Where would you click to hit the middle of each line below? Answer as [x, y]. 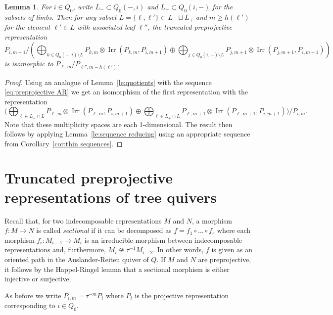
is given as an [232, 249]
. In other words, [178, 249]
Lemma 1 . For [28, 6]
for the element [27, 27]
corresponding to [30, 305]
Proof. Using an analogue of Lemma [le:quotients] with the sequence [108, 82]
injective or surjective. [38, 279]
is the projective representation [182, 295]
